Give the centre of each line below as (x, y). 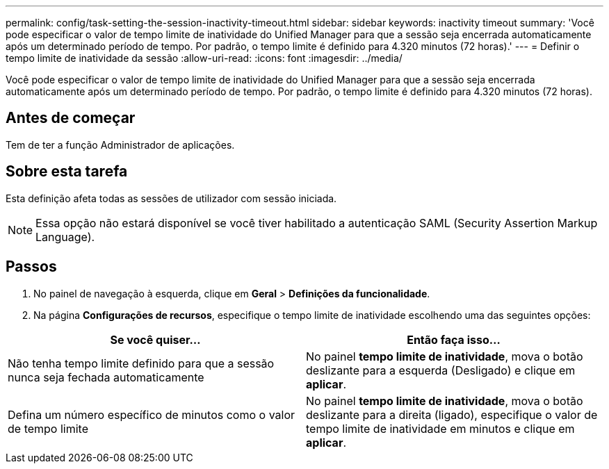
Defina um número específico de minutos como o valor (152, 414)
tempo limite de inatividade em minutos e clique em (440, 428)
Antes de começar (71, 118)
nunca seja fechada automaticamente (106, 377)
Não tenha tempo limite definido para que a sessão (141, 363)
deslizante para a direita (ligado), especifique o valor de (452, 414)
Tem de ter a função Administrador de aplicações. (120, 145)
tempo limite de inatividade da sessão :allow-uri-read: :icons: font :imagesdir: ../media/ (204, 58)
